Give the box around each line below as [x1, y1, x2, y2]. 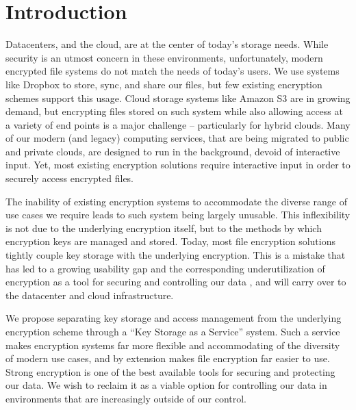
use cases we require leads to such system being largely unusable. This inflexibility [5, 207, 351, 222]
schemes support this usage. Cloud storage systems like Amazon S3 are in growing [5, 90, 351, 105]
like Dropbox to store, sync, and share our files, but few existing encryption [5, 77, 322, 91]
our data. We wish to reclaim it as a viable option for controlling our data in [5, 378, 327, 392]
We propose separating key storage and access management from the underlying [5, 311, 342, 325]
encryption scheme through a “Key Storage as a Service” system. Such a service [5, 324, 340, 338]
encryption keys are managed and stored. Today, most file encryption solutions [5, 234, 336, 248]
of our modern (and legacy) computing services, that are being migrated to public [5, 131, 349, 145]
